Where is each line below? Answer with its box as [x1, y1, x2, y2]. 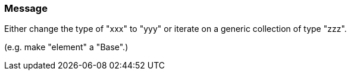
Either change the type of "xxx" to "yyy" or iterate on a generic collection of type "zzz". [4, 24, 347, 34]
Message [4, 2, 48, 14]
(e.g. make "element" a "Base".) [4, 42, 129, 53]
